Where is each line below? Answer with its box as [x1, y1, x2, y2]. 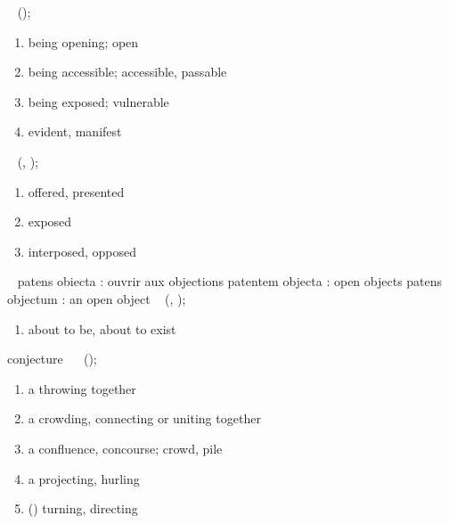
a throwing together [28, 379, 136, 397]
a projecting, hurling [28, 469, 140, 487]
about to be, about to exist [28, 319, 176, 338]
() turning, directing [28, 499, 138, 518]
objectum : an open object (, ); [7, 289, 186, 307]
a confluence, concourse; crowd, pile [28, 438, 223, 457]
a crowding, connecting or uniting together [28, 409, 261, 428]
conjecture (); [7, 349, 97, 368]
